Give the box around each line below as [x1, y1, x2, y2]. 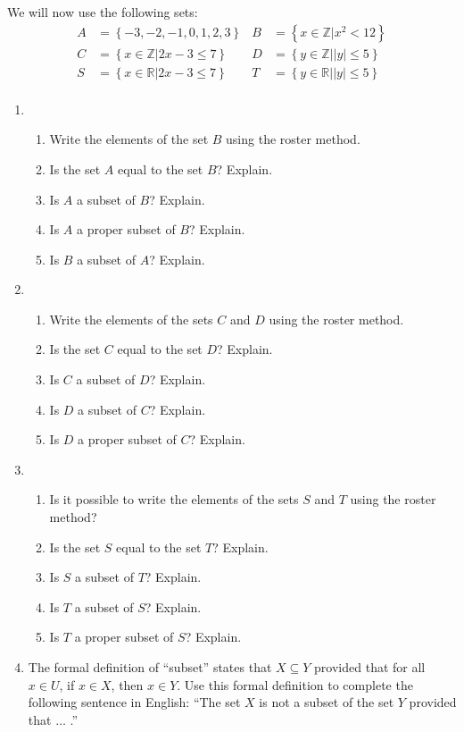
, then [111, 675, 144, 694]
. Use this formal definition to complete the [177, 675, 413, 694]
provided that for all [314, 658, 426, 676]
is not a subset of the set [259, 693, 394, 711]
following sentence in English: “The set [28, 693, 241, 711]
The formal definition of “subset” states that [28, 658, 272, 676]
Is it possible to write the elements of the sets [49, 490, 299, 509]
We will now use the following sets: [7, 3, 198, 21]
